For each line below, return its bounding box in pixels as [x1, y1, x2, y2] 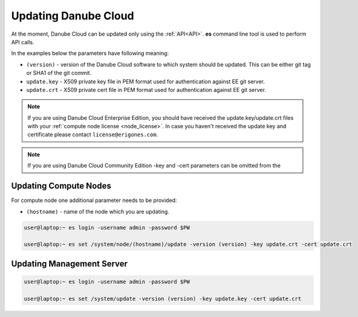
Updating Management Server [11, 258, 128, 269]
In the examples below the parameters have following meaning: [11, 50, 169, 57]
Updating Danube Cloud [11, 9, 134, 22]
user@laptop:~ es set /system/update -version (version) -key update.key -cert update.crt [24, 295, 302, 302]
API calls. [11, 38, 34, 45]
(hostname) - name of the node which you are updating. [26, 208, 169, 215]
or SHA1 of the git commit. [26, 70, 92, 77]
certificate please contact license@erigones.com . [27, 131, 158, 139]
